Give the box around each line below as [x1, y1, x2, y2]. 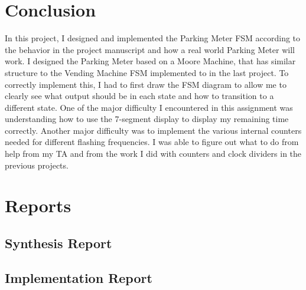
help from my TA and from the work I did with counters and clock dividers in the [5, 147, 302, 160]
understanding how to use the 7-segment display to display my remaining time [5, 113, 289, 125]
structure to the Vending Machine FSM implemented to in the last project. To [5, 66, 289, 78]
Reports [5, 193, 71, 218]
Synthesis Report [5, 234, 112, 252]
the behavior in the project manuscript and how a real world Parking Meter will [5, 43, 295, 55]
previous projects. [5, 159, 69, 171]
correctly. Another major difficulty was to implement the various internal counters [5, 124, 302, 136]
